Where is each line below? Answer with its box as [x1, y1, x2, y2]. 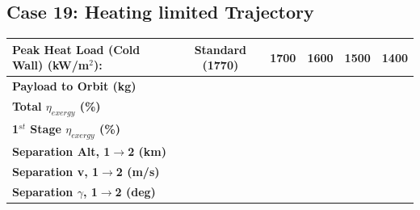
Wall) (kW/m [12, 57, 90, 73]
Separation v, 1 [12, 162, 99, 179]
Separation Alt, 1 [12, 143, 111, 160]
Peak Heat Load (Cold [12, 40, 141, 57]
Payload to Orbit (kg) [12, 78, 136, 94]
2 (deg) [115, 183, 156, 199]
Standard [194, 40, 246, 57]
